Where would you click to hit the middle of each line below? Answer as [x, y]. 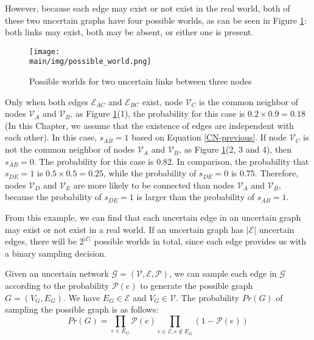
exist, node [162, 101]
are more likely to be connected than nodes [154, 185]
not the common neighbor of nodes [70, 149]
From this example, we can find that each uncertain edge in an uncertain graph [153, 217]
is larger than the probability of [196, 197]
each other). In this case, [51, 137]
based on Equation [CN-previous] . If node [209, 137]
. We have [82, 297]
